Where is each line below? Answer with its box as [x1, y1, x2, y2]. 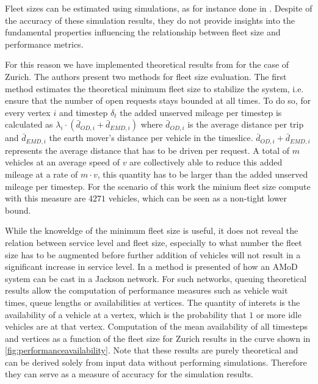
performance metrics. [5, 37, 84, 50]
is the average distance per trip [187, 118, 304, 131]
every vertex [5, 106, 51, 118]
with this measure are [5, 192, 86, 205]
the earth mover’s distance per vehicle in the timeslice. [49, 131, 253, 144]
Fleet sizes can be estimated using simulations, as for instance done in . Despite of [5, 2, 313, 14]
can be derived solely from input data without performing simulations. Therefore [5, 355, 307, 368]
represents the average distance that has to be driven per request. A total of [5, 143, 290, 156]
